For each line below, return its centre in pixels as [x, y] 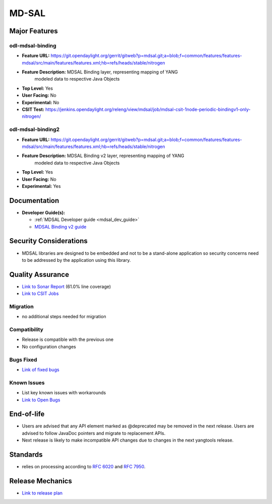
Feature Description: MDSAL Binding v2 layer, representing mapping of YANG [103, 156]
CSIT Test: [33, 110]
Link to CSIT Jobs [40, 294]
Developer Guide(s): [44, 212]
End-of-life [27, 414]
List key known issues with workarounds [64, 393]
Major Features [33, 31]
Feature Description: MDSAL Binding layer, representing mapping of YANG [100, 72]
